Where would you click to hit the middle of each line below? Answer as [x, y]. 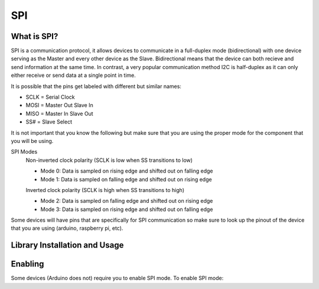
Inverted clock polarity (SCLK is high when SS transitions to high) [105, 190]
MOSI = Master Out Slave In [60, 105]
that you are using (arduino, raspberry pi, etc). [67, 228]
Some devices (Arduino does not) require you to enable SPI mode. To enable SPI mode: [117, 278]
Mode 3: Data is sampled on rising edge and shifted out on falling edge [127, 209]
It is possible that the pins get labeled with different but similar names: [96, 86]
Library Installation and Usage [67, 245]
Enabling [27, 264]
